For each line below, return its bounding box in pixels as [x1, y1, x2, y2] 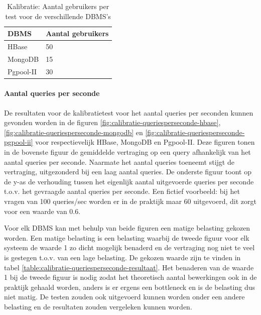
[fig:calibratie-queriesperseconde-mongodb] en [4, 127, 143, 137]
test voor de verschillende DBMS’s [5, 11, 111, 21]
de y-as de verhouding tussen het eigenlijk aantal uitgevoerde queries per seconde [4, 176, 254, 186]
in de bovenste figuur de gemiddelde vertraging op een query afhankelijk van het [4, 146, 251, 157]
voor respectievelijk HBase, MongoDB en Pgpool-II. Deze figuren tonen [35, 137, 255, 147]
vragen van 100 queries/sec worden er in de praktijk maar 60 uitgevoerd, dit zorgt [4, 195, 256, 206]
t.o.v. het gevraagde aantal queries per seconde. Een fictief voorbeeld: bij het [4, 186, 240, 196]
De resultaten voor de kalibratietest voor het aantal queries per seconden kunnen [4, 107, 253, 118]
